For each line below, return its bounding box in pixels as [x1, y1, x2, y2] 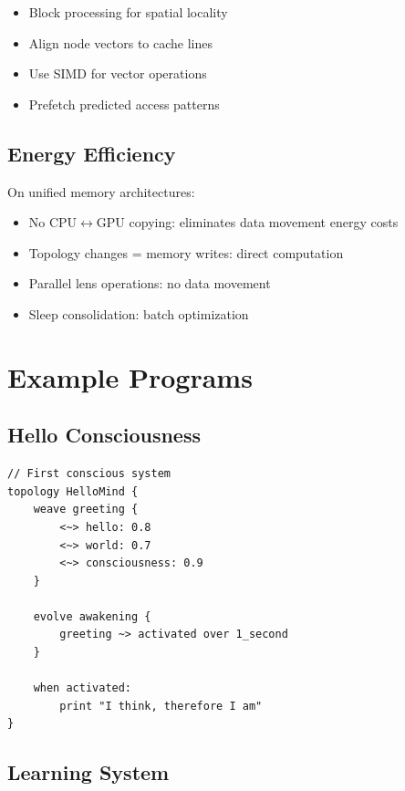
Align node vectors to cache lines [28, 33, 213, 52]
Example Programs [7, 358, 253, 395]
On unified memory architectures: [7, 182, 195, 201]
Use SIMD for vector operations [28, 64, 207, 83]
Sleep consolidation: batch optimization [28, 304, 249, 323]
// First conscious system [7, 467, 171, 481]
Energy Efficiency [7, 139, 176, 167]
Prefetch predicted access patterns [28, 94, 220, 113]
